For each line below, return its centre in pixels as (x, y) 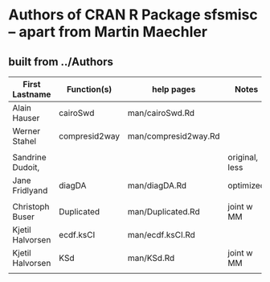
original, (243, 157)
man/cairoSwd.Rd (161, 113)
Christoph (31, 207)
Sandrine (29, 157)
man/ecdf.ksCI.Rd (161, 235)
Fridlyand (30, 191)
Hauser (26, 118)
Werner (27, 131)
